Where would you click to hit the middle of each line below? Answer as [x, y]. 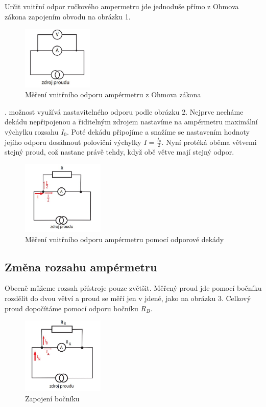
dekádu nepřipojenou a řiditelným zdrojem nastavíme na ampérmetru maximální [131, 122]
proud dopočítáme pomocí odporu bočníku [71, 308]
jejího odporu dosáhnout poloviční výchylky [73, 142]
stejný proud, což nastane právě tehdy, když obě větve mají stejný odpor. [119, 152]
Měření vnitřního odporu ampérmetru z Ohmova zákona [113, 94]
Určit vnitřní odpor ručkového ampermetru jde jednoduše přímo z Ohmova [122, 6]
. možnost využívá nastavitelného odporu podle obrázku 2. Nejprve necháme [124, 111]
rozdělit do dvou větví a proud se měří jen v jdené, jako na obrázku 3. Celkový [128, 298]
